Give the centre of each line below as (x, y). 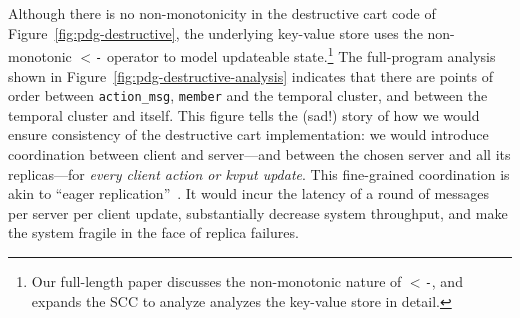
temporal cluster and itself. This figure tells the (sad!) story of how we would (244, 114)
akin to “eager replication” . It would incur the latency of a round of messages (249, 193)
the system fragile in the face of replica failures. (153, 232)
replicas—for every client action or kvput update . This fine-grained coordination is (259, 173)
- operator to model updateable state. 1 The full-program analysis (295, 54)
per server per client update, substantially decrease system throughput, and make (258, 212)
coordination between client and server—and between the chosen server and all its (259, 153)
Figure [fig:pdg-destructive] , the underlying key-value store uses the (215, 32)
